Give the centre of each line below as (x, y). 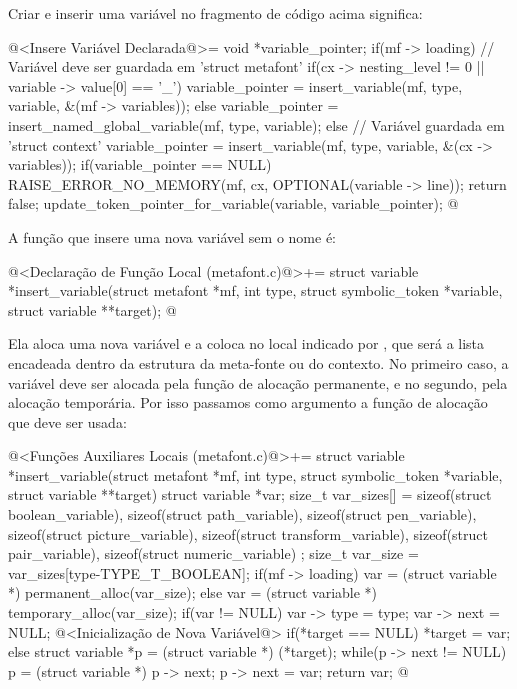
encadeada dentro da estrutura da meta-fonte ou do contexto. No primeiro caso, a (258, 362)
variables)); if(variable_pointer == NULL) (140, 164)
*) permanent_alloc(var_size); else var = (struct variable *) (193, 592)
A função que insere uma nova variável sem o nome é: (172, 236)
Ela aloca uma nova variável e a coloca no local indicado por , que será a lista (246, 343)
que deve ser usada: (67, 421)
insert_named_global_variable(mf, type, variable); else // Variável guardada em (256, 124)
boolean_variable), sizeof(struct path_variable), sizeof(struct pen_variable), (242, 514)
